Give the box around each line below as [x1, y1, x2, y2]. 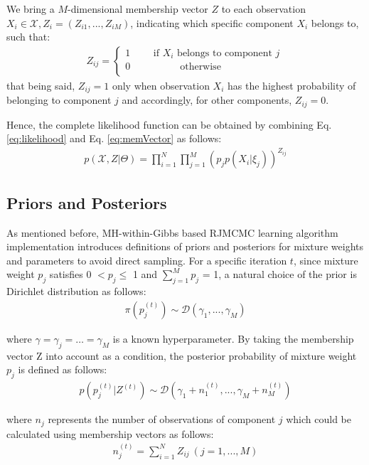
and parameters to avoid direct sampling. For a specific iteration [6, 252, 287, 267]
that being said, [6, 77, 75, 92]
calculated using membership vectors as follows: [6, 426, 214, 441]
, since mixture [293, 252, 358, 267]
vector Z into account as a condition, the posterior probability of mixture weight [6, 348, 357, 363]
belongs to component [177, 48, 272, 58]
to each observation [221, 1, 306, 16]
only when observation [112, 77, 210, 92]
